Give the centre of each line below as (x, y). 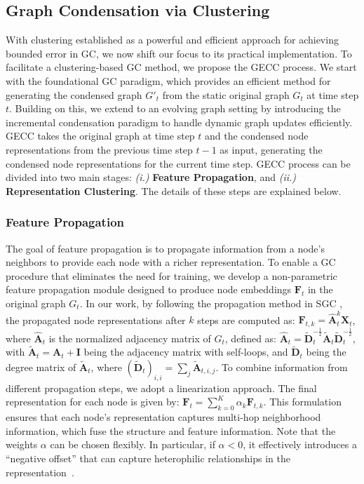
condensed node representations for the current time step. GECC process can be (178, 163)
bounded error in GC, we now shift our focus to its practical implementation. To (179, 53)
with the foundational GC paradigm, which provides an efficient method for (168, 80)
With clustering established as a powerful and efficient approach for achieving (172, 40)
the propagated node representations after (96, 320)
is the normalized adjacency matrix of (130, 338)
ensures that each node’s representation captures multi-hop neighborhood (163, 417)
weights (22, 444)
